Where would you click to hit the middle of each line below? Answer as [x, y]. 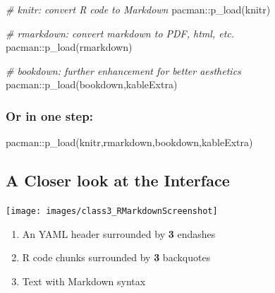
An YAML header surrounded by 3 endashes [119, 233]
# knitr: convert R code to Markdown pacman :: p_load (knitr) [138, 9]
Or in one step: [49, 115]
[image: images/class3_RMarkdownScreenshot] [112, 211]
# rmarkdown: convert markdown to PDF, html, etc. [120, 33]
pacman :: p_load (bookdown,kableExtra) [92, 84]
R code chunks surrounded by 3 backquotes [116, 257]
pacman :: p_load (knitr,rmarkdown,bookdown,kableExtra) [129, 142]
